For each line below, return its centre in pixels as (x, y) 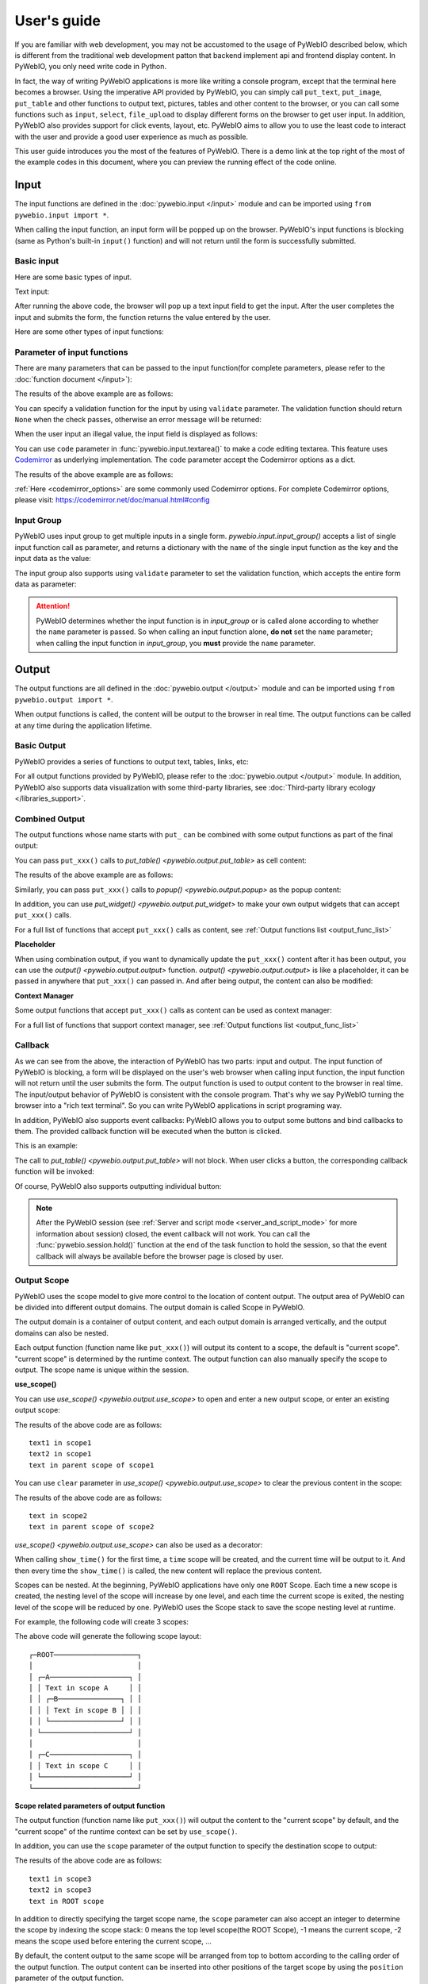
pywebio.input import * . (62, 215)
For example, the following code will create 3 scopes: (102, 1622)
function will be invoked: (55, 1171)
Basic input (37, 261)
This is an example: (46, 1146)
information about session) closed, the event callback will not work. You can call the (173, 1233)
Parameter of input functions (71, 352)
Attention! (53, 606)
